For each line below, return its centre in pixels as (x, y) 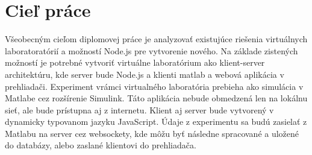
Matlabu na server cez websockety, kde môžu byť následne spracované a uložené (152, 133)
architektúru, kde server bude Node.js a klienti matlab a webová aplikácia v (145, 74)
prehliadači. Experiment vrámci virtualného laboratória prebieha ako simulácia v (154, 86)
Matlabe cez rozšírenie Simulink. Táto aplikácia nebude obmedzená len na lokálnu (156, 98)
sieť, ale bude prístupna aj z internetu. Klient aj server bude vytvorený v (139, 109)
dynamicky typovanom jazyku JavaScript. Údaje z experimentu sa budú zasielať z (156, 122)
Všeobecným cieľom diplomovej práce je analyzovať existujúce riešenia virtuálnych (156, 39)
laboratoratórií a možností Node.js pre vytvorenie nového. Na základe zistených (151, 50)
